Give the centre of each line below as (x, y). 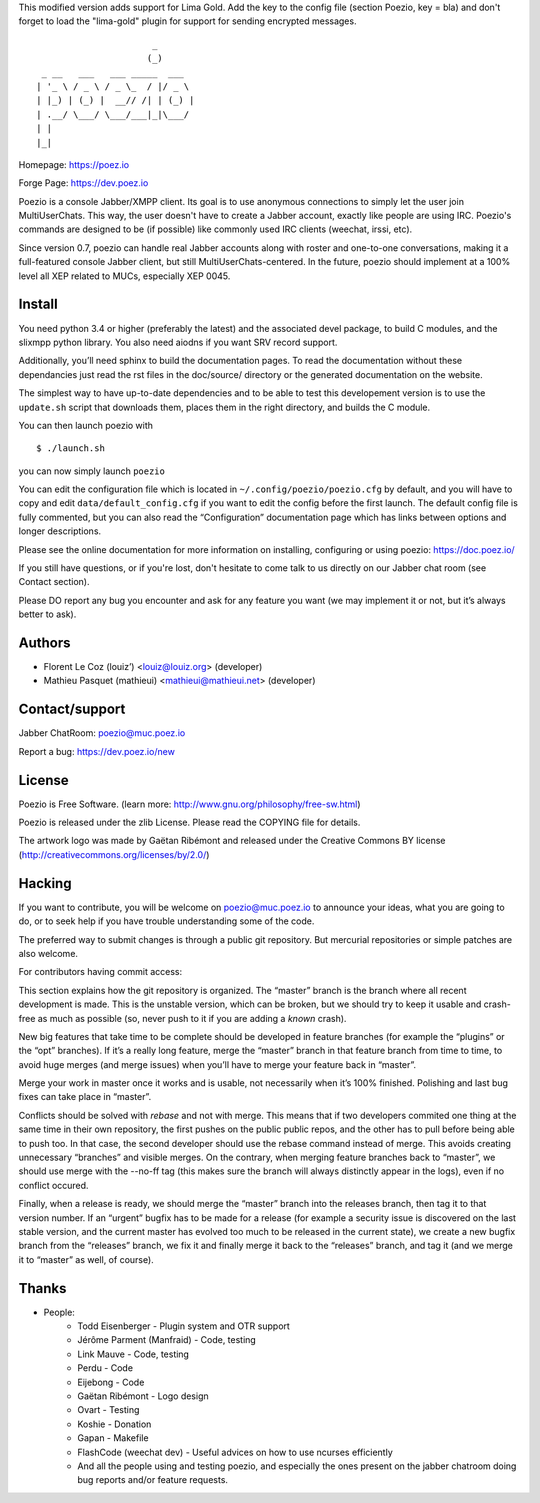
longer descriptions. (60, 531)
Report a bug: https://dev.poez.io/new (96, 751)
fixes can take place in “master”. (85, 1097)
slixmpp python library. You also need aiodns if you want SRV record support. (178, 342)
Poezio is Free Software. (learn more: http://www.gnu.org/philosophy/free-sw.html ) (189, 804)
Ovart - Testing (108, 1410)
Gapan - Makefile (113, 1438)
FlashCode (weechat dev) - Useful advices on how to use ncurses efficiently (235, 1452)
